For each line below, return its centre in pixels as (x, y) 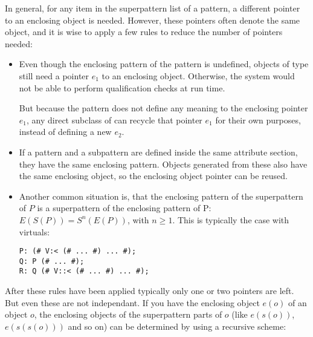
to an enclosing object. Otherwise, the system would (198, 75)
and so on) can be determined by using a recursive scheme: (177, 326)
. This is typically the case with (231, 219)
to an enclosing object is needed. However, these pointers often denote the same (153, 20)
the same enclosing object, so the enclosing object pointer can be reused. (153, 176)
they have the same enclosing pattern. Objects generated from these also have (163, 164)
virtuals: (34, 231)
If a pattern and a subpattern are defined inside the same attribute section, (158, 152)
